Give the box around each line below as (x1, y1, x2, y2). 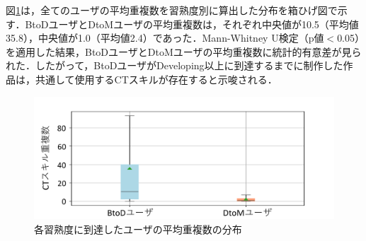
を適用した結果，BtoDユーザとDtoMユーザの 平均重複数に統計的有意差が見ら (6, 44, 362, 59)
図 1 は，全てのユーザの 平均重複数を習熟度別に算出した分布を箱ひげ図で (6, 3, 338, 17)
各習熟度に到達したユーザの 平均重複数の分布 (34, 222, 242, 237)
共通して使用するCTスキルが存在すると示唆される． (35, 71, 278, 86)
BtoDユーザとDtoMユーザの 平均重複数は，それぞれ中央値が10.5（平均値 (25, 16, 359, 31)
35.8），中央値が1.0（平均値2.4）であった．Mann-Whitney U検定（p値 (6, 30, 324, 45)
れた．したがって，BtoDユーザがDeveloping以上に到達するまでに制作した (6, 58, 343, 73)
